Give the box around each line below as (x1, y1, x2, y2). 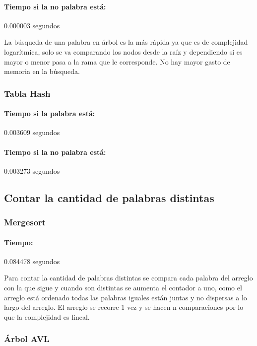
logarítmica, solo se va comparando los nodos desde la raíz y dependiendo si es (4, 46, 243, 57)
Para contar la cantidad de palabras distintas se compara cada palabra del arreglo (4, 273, 253, 283)
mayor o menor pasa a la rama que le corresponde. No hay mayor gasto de (4, 56, 230, 67)
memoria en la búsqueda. (4, 66, 80, 76)
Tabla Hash (4, 87, 51, 99)
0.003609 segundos (4, 127, 60, 138)
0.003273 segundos (4, 165, 60, 176)
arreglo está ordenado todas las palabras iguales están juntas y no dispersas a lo (4, 292, 247, 302)
